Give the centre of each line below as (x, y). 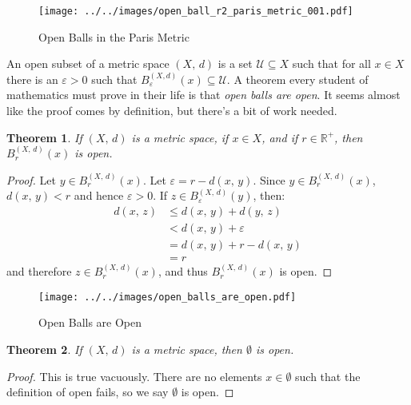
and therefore (39, 271)
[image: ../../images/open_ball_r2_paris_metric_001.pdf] (196, 11)
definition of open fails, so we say (88, 392)
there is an (32, 79)
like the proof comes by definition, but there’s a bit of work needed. (172, 111)
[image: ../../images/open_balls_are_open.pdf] (168, 297)
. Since (269, 179)
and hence (99, 195)
